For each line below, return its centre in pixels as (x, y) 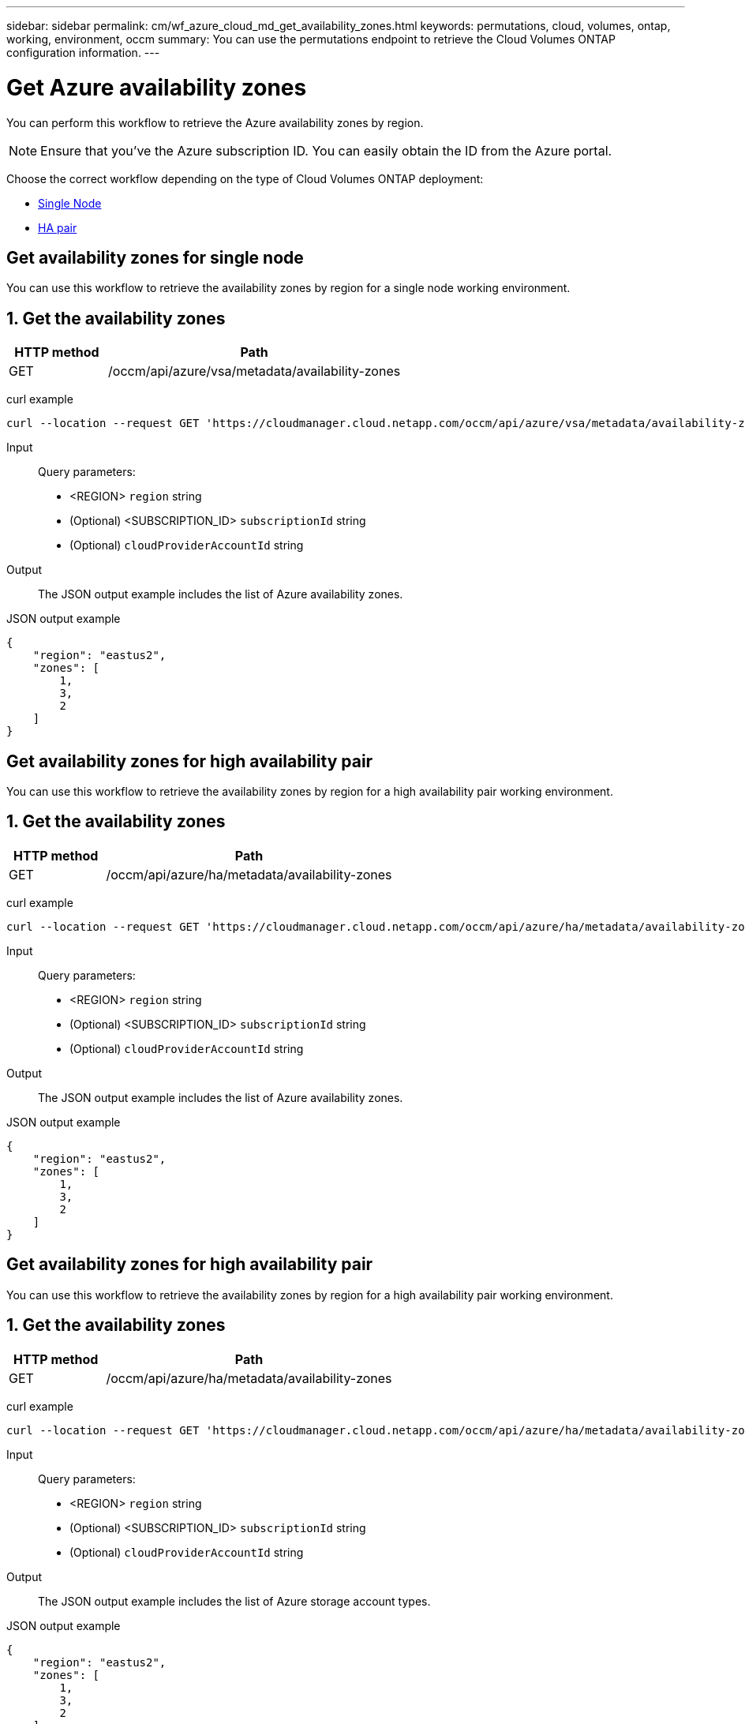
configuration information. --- (83, 52)
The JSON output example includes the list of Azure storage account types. (234, 1601)
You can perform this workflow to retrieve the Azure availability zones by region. (215, 122)
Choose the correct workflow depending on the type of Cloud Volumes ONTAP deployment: (245, 178)
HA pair (58, 227)
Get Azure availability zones (157, 87)
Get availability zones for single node (155, 257)
